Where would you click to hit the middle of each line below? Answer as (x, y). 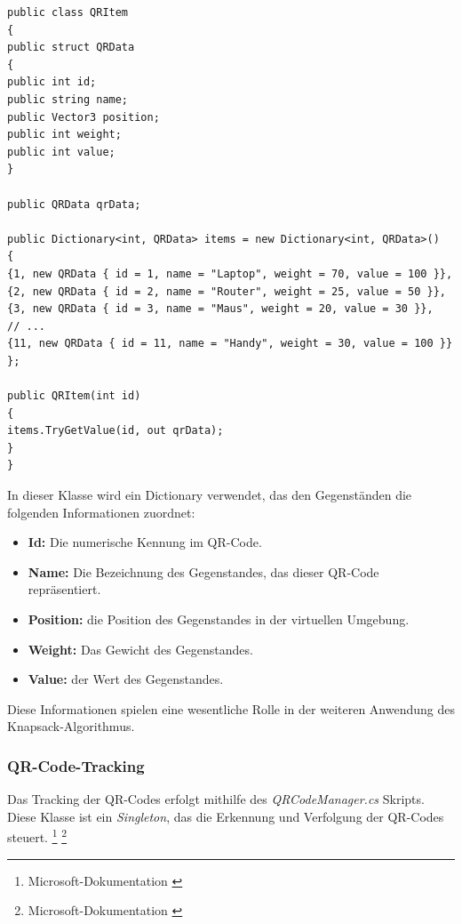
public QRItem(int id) (74, 396)
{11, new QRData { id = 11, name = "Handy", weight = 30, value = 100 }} (230, 344)
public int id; (52, 82)
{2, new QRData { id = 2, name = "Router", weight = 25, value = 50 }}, (227, 291)
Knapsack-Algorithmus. (71, 726)
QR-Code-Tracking (76, 765)
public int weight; (64, 135)
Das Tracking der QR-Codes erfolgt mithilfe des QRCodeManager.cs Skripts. (216, 799)
